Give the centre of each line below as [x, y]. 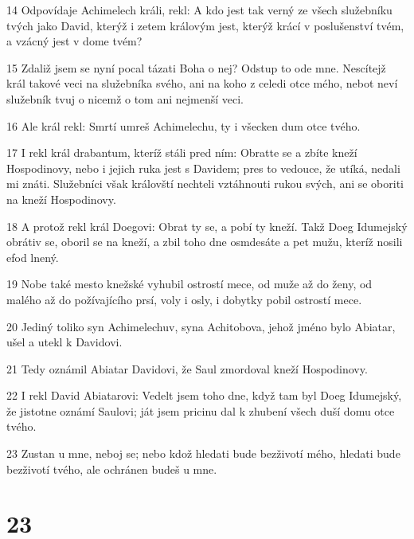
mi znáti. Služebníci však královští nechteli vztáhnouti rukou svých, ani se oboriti [205, 184]
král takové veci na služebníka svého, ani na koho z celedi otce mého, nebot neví [202, 83]
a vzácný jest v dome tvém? [74, 41]
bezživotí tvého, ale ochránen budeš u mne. [112, 469]
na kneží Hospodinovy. [61, 199]
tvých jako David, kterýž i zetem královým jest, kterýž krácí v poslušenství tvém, [205, 25]
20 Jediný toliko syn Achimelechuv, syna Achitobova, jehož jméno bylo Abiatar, [201, 326]
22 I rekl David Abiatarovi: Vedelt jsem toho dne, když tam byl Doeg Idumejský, [204, 395]
